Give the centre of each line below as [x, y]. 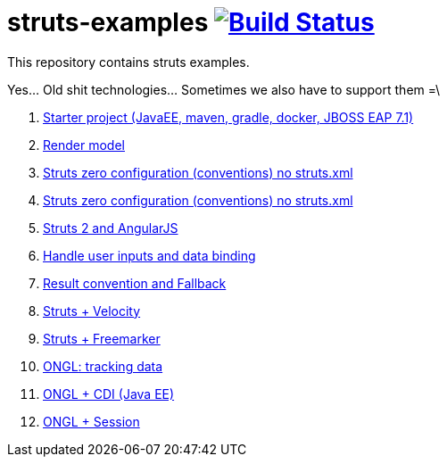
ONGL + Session [91, 421]
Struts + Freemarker [102, 338]
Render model [84, 145]
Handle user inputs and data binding [149, 255]
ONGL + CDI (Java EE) [109, 394]
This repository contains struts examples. [128, 62]
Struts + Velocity [92, 311]
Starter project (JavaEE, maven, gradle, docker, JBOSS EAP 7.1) [228, 117]
